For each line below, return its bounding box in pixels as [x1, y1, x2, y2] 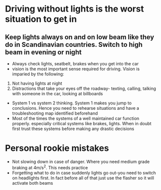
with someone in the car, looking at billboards [12, 91, 103, 96]
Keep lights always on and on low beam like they [5, 33, 154, 41]
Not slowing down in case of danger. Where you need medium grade [12, 159, 150, 164]
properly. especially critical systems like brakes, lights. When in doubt [12, 121, 152, 126]
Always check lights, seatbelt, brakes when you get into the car [12, 61, 139, 66]
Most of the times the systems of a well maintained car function [12, 116, 140, 121]
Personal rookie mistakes [5, 143, 109, 154]
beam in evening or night [5, 48, 82, 56]
